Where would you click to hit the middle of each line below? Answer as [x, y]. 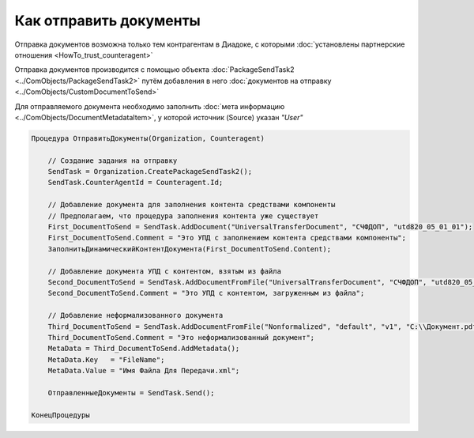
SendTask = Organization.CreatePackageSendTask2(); [150, 172]
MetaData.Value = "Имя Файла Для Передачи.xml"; [144, 371]
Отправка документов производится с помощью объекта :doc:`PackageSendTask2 [154, 70]
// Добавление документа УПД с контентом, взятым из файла [165, 271]
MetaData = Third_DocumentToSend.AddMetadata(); [144, 349]
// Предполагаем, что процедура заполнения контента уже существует [183, 216]
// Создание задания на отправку [113, 160]
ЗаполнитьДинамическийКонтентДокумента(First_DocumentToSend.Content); [190, 249]
